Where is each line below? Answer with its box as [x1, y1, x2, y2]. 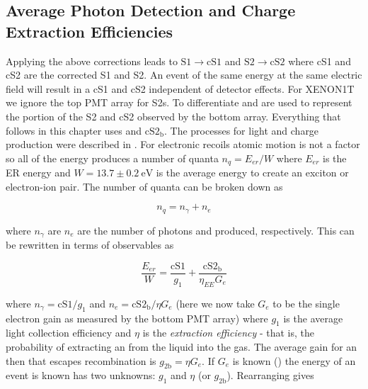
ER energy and [6, 165, 71, 180]
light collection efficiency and [6, 325, 132, 340]
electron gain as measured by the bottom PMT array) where [6, 310, 268, 325]
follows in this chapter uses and [6, 123, 142, 137]
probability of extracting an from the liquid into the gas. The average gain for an [6, 339, 357, 354]
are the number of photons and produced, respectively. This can [77, 222, 355, 237]
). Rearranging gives [226, 368, 314, 383]
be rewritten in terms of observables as [6, 237, 174, 252]
